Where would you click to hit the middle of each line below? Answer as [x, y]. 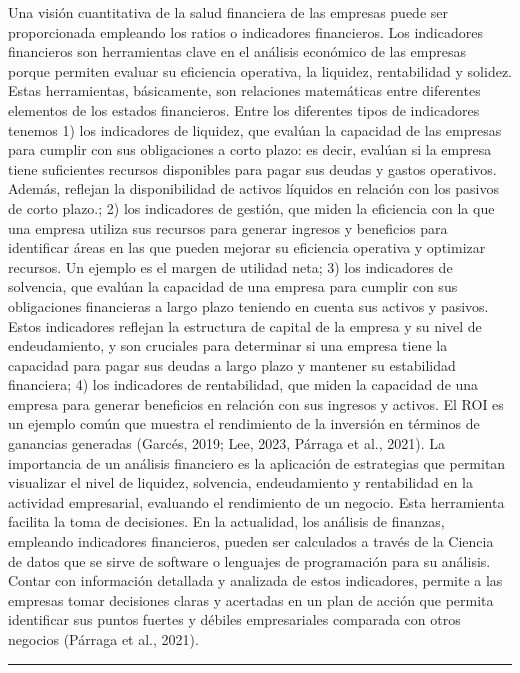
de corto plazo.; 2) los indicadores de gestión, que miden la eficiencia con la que [251, 207]
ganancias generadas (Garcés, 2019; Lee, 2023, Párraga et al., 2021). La [226, 443]
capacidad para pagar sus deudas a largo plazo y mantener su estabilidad [232, 364]
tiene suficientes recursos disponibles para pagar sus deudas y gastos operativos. [252, 168]
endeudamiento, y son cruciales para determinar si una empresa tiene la [228, 345]
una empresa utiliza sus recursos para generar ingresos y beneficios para [228, 227]
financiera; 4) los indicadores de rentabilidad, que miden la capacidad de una [243, 384]
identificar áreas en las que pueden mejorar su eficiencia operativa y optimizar [247, 247]
